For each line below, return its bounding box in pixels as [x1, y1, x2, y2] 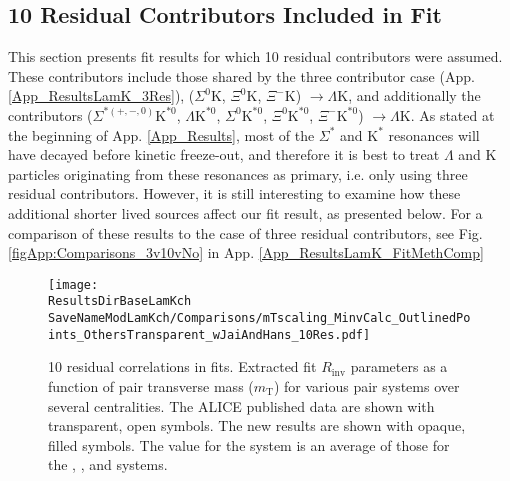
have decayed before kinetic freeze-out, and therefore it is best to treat [8, 144, 440, 165]
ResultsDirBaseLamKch [48, 294, 192, 309]
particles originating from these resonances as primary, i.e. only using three [8, 163, 468, 184]
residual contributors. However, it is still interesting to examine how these [8, 183, 461, 204]
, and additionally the [348, 85, 481, 106]
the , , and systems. [48, 454, 168, 475]
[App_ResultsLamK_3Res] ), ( [8, 85, 195, 106]
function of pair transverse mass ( [48, 375, 254, 396]
